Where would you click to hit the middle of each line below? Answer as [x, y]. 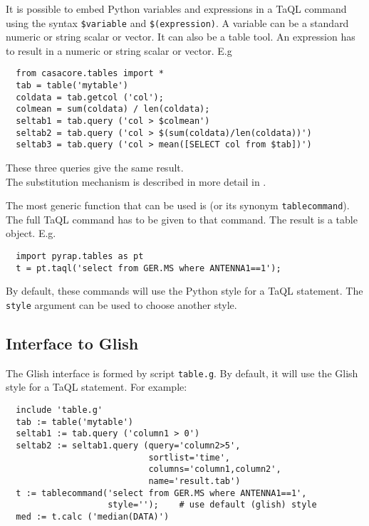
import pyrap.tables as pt [80, 257]
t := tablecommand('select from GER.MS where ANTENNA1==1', [161, 493]
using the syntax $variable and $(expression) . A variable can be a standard [177, 22]
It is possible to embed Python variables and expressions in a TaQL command [176, 9]
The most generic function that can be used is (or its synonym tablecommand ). [178, 205]
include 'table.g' [59, 410]
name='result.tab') [194, 482]
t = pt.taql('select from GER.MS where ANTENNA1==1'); [149, 268]
